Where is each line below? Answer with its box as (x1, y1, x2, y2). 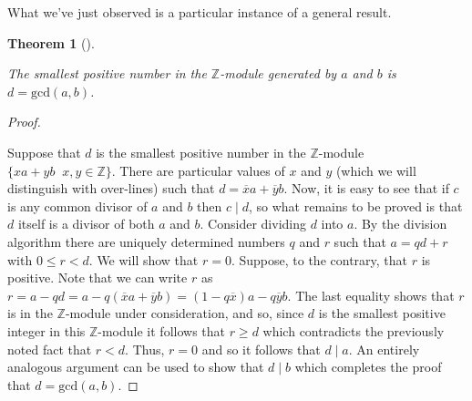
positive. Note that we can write (7, 268, 188, 287)
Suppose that (7, 142, 81, 161)
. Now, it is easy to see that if (283, 179, 449, 198)
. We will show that (88, 250, 199, 269)
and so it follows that (201, 339, 321, 358)
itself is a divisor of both (17, 214, 155, 233)
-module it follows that (97, 321, 225, 340)
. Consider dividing (200, 214, 306, 233)
